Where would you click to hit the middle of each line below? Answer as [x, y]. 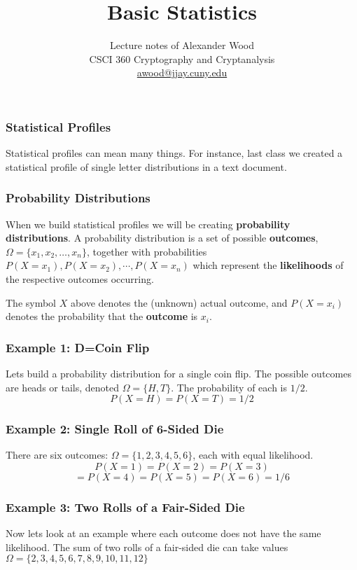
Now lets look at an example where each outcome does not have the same [163, 533]
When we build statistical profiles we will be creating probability [148, 224]
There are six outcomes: [57, 455]
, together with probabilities [147, 251]
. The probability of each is [229, 387]
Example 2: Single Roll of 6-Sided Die [115, 429]
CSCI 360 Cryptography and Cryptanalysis [182, 58]
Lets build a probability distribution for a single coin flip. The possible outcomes [178, 373]
